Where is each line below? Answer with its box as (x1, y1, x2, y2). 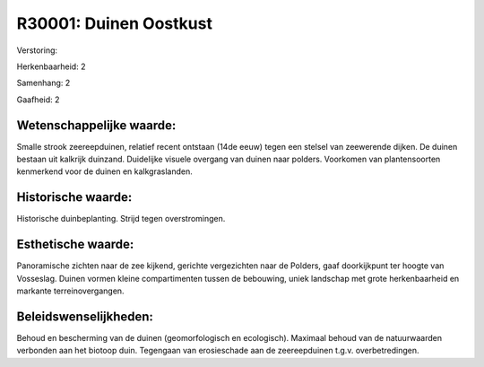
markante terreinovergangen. (16, 285, 125, 296)
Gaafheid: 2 (16, 94, 60, 105)
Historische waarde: (16, 189, 133, 205)
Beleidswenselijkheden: (16, 309, 154, 324)
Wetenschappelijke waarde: (16, 118, 177, 133)
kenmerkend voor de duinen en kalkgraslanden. (16, 166, 193, 177)
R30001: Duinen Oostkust (16, 13, 212, 33)
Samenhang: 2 (16, 77, 71, 89)
